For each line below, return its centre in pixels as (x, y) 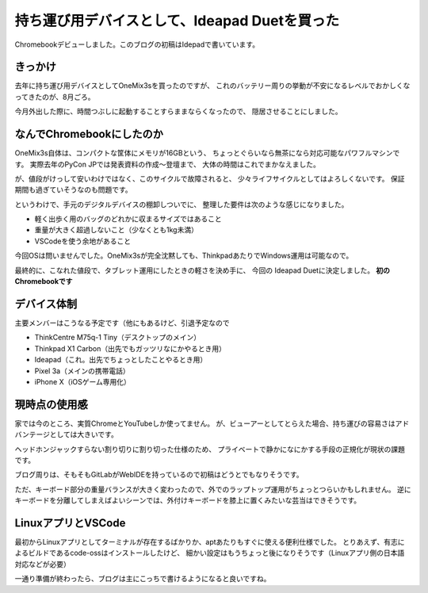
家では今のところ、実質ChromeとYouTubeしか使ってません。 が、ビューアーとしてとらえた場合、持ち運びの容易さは (205, 423)
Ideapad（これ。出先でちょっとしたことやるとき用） (121, 360)
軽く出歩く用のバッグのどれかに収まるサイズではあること (128, 219)
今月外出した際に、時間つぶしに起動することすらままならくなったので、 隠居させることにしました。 (178, 112)
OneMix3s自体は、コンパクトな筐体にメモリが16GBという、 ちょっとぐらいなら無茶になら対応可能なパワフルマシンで (207, 153)
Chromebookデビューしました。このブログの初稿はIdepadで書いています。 (137, 44)
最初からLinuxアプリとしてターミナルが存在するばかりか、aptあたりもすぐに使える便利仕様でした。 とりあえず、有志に (210, 542)
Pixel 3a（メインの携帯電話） (82, 371)
